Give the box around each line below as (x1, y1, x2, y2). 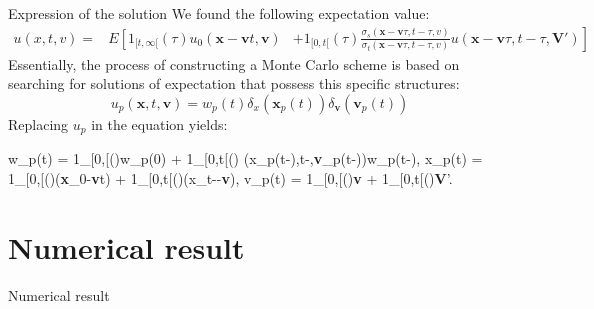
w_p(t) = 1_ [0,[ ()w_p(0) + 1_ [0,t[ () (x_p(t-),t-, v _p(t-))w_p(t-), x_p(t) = (8, 148, 483, 169)
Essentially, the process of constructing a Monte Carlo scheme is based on (8, 53, 460, 74)
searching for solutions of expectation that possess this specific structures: (8, 73, 460, 94)
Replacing (8, 113, 69, 134)
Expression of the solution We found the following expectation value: (8, 3, 430, 23)
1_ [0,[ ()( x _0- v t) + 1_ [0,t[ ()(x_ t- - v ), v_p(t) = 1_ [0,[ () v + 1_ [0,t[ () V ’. (8, 167, 453, 188)
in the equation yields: (91, 113, 228, 134)
